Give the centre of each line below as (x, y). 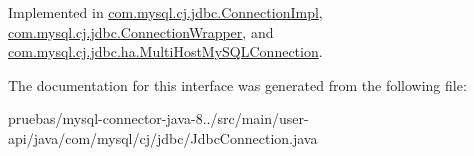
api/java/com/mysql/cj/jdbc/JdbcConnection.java (163, 137)
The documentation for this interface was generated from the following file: (237, 84)
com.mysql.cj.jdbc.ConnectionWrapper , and (141, 31)
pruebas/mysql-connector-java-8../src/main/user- (158, 118)
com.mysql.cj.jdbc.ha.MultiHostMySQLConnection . (165, 51)
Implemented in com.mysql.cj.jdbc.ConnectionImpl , (165, 12)
